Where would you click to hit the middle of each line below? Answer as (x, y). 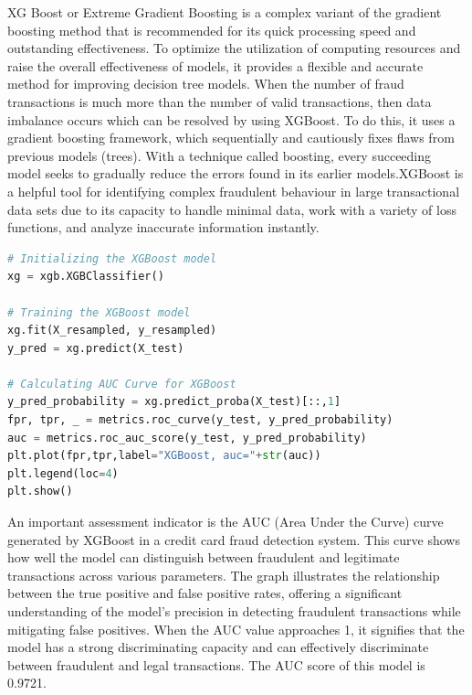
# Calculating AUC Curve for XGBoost (122, 384)
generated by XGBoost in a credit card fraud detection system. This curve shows (234, 539)
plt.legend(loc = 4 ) (63, 473)
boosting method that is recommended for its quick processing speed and (212, 30)
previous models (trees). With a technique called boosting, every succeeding (220, 155)
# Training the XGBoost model (99, 312)
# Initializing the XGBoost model (112, 258)
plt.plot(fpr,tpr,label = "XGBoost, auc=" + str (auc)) (164, 456)
